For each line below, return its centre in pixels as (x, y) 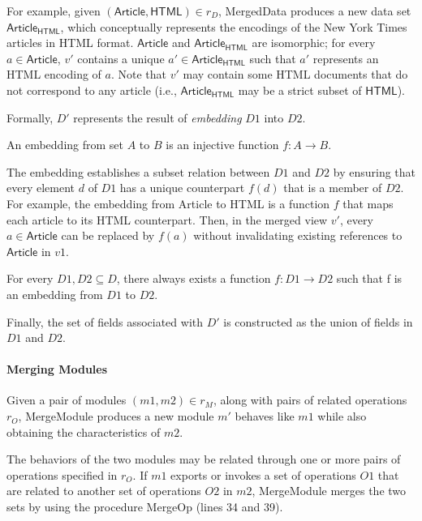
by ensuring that (375, 171)
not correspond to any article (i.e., (92, 90)
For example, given (54, 11)
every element (41, 188)
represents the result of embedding (157, 117)
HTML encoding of (54, 74)
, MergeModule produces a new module (116, 416)
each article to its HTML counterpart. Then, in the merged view (167, 219)
